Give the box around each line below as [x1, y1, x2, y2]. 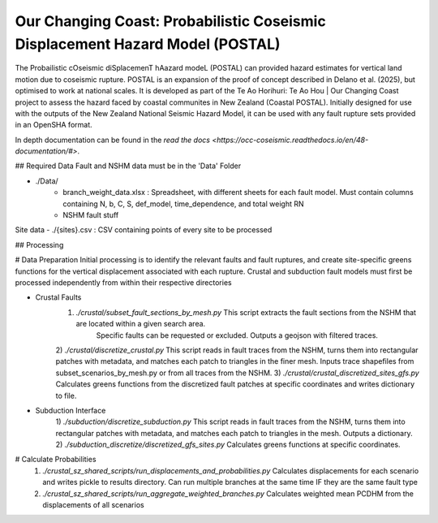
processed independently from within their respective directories [15, 277, 232, 287]
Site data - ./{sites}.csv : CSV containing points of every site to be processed [15, 225, 273, 235]
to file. [55, 391, 77, 400]
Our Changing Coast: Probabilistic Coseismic [15, 12, 326, 30]
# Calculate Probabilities [15, 455, 97, 465]
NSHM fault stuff [62, 210, 119, 220]
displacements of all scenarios [42, 500, 145, 510]
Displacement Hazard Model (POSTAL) [15, 35, 281, 53]
